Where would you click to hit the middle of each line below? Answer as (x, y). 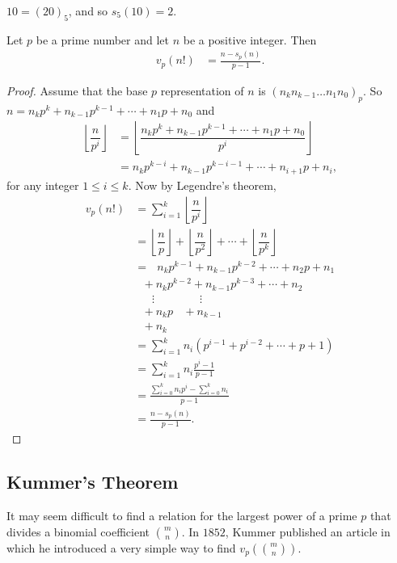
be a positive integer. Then (250, 39)
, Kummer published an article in (308, 531)
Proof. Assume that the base (77, 90)
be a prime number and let (102, 39)
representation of (202, 90)
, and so (88, 11)
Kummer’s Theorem (93, 482)
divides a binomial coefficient (78, 531)
